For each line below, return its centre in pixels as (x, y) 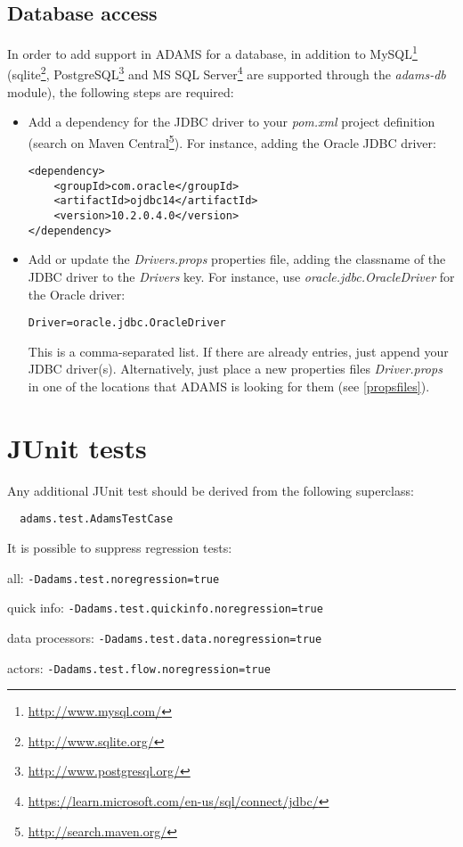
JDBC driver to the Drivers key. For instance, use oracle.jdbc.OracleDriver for (241, 277)
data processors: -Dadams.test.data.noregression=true (165, 637)
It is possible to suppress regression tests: (120, 548)
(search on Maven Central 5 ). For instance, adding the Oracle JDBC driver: (232, 141)
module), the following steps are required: (121, 91)
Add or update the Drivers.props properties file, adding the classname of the (237, 259)
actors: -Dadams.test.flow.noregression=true (139, 667)
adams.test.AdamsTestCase (97, 519)
